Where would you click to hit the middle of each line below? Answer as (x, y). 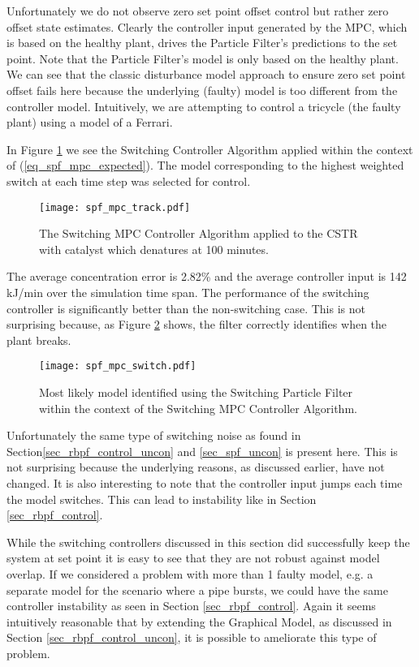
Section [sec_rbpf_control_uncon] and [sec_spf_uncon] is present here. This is (202, 451)
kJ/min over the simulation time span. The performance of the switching (188, 292)
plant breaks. (39, 340)
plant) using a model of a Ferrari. (90, 122)
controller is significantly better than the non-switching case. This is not (186, 308)
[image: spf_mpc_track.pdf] (115, 207)
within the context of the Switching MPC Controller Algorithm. (198, 408)
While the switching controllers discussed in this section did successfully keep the (208, 542)
